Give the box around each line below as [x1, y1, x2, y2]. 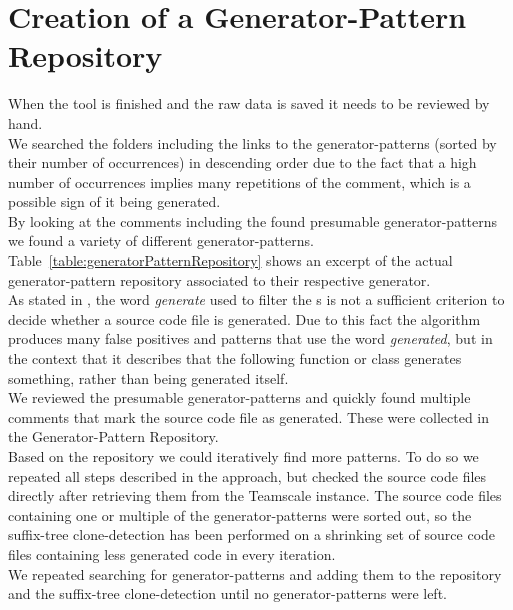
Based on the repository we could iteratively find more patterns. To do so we [8, 446, 479, 466]
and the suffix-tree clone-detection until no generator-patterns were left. [8, 583, 447, 604]
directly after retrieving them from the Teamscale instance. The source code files [8, 485, 502, 506]
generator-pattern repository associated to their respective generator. [8, 269, 431, 290]
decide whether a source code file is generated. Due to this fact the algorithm [8, 308, 481, 329]
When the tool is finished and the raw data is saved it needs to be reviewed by [8, 93, 490, 114]
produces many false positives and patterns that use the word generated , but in [8, 328, 493, 349]
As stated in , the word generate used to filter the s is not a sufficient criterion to [8, 289, 505, 310]
